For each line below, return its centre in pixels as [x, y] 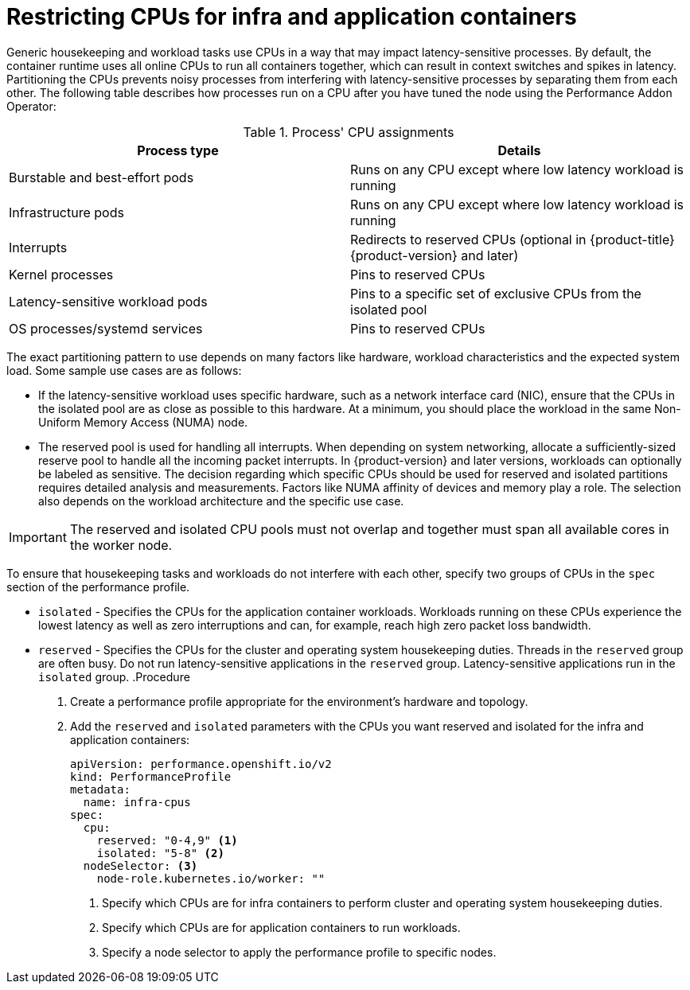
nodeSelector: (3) [140, 865]
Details [519, 150]
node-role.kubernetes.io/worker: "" [211, 878]
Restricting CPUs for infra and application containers [292, 17]
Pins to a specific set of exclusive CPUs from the [496, 293]
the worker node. [121, 545]
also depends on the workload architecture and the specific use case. [221, 501]
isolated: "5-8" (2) [160, 853]
